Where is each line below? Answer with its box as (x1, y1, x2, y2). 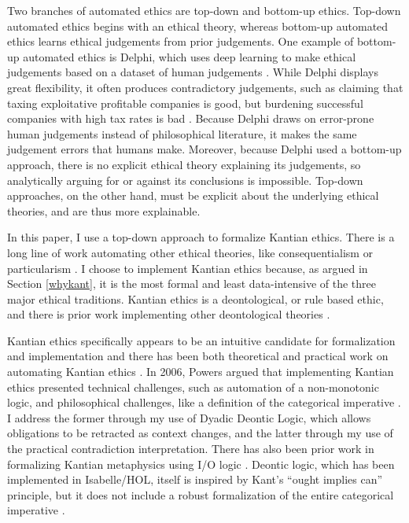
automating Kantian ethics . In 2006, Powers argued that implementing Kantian (7, 363, 394, 380)
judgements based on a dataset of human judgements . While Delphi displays (7, 64, 378, 80)
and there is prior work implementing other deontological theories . (7, 306, 330, 322)
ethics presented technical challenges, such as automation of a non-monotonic (7, 378, 379, 395)
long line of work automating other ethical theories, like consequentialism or (7, 244, 374, 260)
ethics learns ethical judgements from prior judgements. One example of (7, 33, 354, 50)
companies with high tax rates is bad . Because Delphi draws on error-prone (7, 110, 374, 127)
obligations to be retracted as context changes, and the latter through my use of (7, 425, 393, 441)
